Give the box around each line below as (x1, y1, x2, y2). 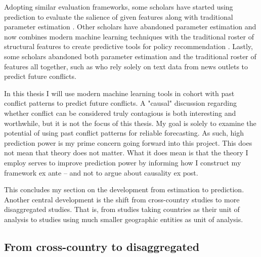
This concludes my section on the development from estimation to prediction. (4, 184, 244, 195)
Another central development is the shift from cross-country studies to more (4, 194, 240, 204)
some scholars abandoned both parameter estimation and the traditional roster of (4, 51, 256, 61)
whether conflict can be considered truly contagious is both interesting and (4, 107, 236, 118)
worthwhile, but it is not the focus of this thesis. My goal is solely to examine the (4, 117, 256, 128)
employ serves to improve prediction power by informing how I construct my (4, 157, 241, 167)
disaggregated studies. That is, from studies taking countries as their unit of (4, 204, 240, 215)
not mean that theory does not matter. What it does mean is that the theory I (4, 147, 248, 158)
